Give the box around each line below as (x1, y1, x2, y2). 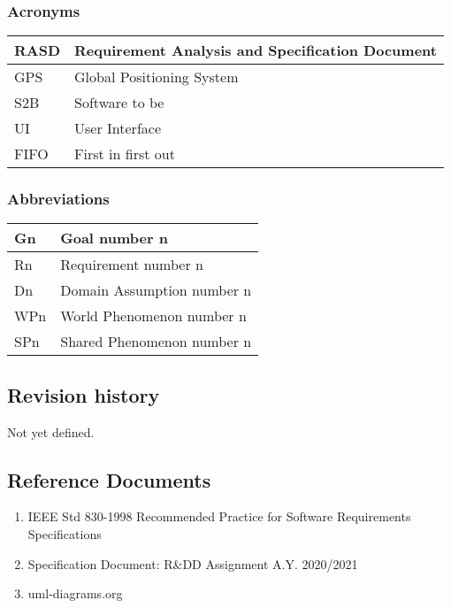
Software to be (74, 92, 164, 113)
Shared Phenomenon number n (60, 331, 252, 352)
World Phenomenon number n (60, 305, 247, 327)
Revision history (7, 381, 160, 408)
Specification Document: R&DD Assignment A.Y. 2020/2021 (27, 554, 358, 573)
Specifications (27, 525, 102, 543)
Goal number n (60, 227, 168, 249)
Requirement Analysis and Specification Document (74, 40, 437, 61)
